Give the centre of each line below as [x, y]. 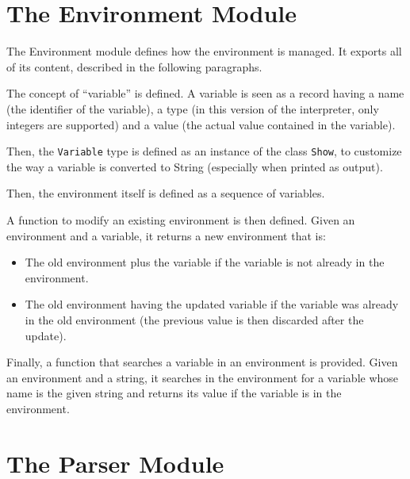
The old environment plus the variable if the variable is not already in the [205, 262]
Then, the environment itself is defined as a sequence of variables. [166, 193]
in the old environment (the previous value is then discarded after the [194, 319]
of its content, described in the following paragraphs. [134, 66]
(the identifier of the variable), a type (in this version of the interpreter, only [193, 108]
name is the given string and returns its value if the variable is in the [174, 393]
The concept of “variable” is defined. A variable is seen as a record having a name [205, 93]
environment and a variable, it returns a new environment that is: [166, 235]
